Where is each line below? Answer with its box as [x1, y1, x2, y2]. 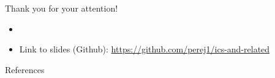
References [5, 63, 45, 76]
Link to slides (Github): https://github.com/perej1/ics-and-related [19, 43, 270, 55]
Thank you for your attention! [5, 2, 118, 14]
